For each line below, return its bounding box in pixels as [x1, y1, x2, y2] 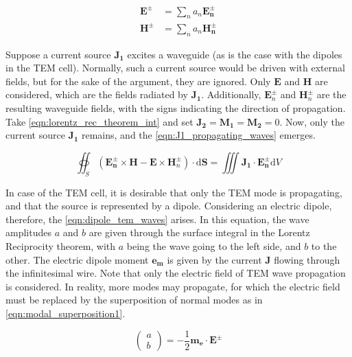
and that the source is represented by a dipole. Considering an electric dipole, [5, 198, 332, 213]
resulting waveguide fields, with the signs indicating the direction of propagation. [5, 101, 346, 115]
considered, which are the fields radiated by [5, 87, 188, 102]
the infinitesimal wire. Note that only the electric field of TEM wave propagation [5, 266, 346, 280]
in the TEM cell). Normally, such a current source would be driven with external [5, 60, 345, 75]
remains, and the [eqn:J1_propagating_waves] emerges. [81, 128, 316, 142]
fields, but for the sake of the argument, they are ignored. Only [5, 73, 271, 88]
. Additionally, [201, 87, 261, 102]
